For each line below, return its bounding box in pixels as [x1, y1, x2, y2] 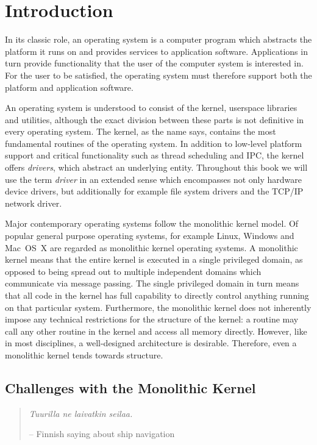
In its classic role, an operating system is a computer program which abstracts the [5, 33, 312, 46]
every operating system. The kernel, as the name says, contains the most [5, 125, 276, 138]
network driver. [5, 196, 62, 209]
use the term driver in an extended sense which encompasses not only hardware [5, 173, 302, 185]
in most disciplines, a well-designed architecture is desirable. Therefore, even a [5, 336, 297, 349]
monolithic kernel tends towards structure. [5, 348, 163, 361]
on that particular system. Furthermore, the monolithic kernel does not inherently [5, 301, 312, 313]
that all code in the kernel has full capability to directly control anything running [5, 289, 309, 301]
